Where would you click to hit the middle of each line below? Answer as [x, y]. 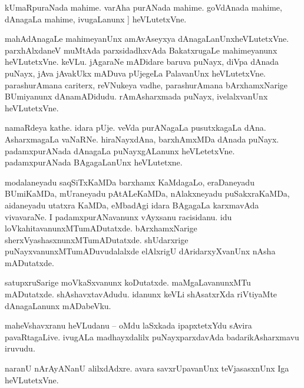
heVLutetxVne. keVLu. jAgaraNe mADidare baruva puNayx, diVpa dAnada [142, 62]
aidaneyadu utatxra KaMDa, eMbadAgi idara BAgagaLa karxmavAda [132, 205]
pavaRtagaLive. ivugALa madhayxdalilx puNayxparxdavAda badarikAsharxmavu [152, 336]
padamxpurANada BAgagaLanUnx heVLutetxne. [94, 162]
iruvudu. [20, 348]
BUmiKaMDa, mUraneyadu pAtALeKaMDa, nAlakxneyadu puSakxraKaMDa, [147, 193]
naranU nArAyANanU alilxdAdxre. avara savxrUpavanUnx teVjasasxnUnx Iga [147, 368]
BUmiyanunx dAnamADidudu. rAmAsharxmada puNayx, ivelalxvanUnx [136, 96]
